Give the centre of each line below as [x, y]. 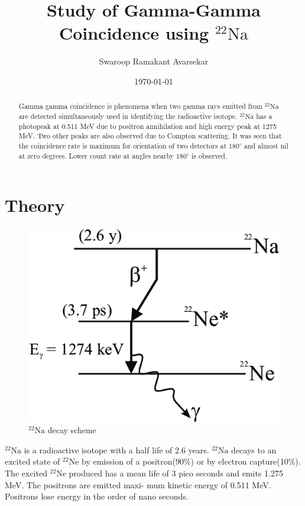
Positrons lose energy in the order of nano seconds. [97, 496]
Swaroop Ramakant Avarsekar [154, 61]
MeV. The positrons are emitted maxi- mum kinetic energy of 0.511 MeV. [138, 484]
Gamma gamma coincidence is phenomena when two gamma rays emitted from [140, 106]
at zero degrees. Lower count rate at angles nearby [96, 155]
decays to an [254, 449]
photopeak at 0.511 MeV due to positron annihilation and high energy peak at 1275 [147, 126]
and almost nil [266, 145]
